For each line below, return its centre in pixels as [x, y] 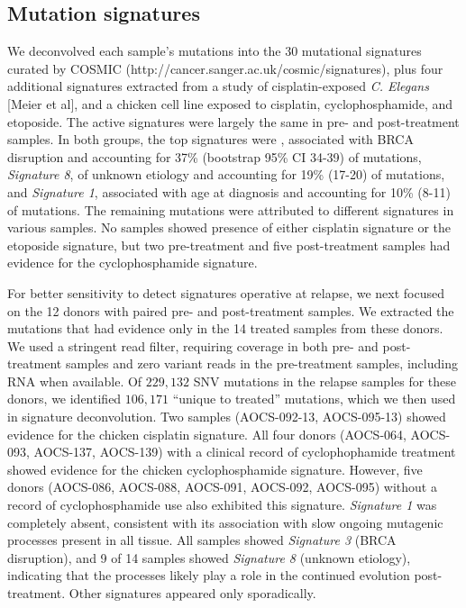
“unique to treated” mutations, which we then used [314, 399]
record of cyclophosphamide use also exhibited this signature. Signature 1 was [222, 505]
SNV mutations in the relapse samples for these [325, 381]
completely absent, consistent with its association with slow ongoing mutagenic [225, 522]
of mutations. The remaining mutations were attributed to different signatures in [231, 209]
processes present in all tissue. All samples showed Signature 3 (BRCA [202, 540]
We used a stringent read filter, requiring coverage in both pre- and [193, 345]
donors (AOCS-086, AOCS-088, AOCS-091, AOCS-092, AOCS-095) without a [222, 487]
